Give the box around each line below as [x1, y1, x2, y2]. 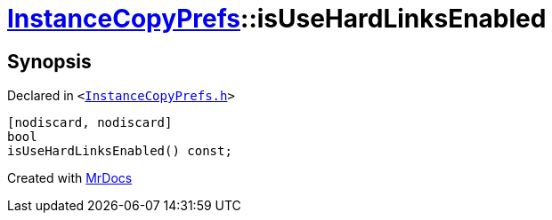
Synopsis [7, 50, 92, 73]
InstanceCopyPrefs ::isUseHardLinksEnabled [7, 4, 547, 34]
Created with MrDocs [7, 170, 133, 186]
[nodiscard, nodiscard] [7, 115, 173, 130]
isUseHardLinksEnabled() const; [7, 144, 232, 159]
